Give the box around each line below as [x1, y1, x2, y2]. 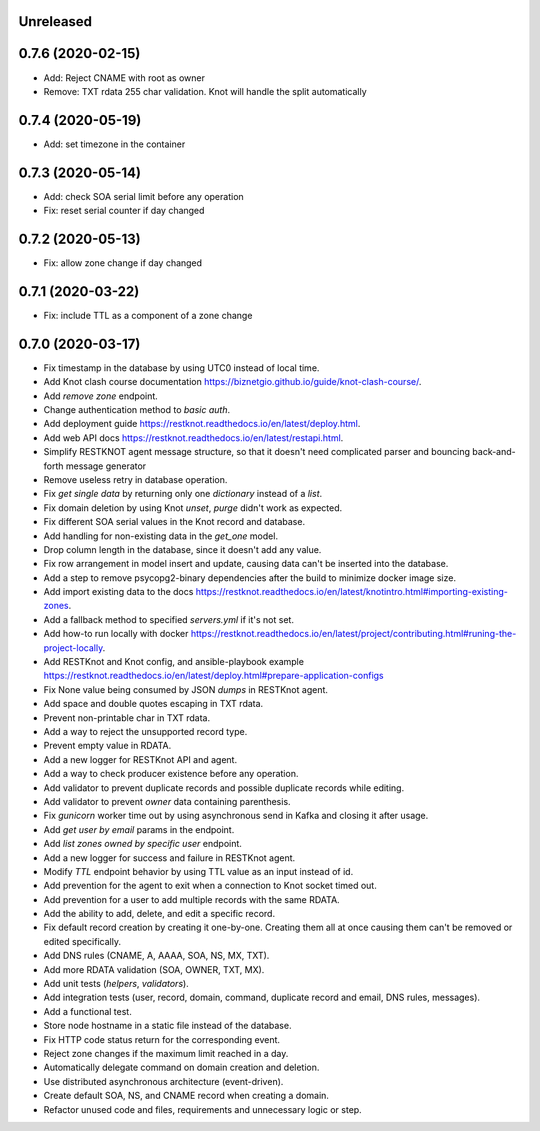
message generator [65, 460, 147, 472]
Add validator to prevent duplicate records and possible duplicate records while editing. [43, 781, 405, 794]
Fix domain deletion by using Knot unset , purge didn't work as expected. [43, 501, 343, 514]
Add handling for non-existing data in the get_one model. [43, 530, 279, 542]
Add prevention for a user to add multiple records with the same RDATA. [43, 893, 340, 905]
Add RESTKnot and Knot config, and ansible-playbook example [43, 656, 305, 668]
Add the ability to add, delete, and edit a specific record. [43, 908, 275, 920]
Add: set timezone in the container [43, 138, 186, 150]
